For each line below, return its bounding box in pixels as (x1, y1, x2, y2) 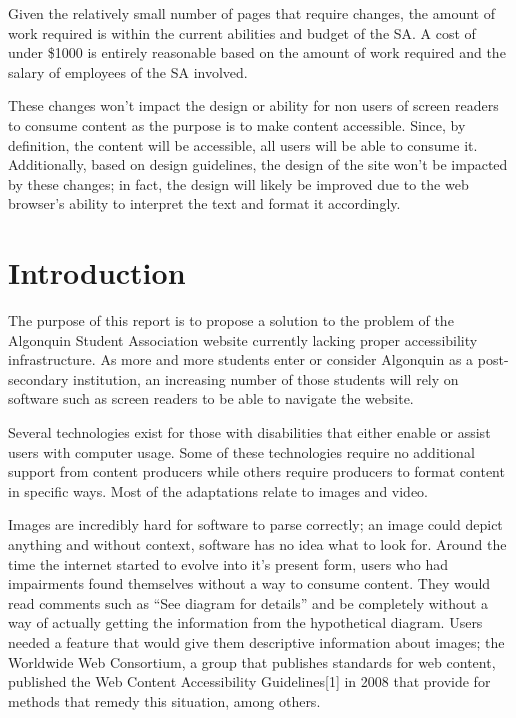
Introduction (8, 252, 186, 293)
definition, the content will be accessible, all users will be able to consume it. (8, 134, 478, 155)
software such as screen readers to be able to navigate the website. (8, 388, 414, 409)
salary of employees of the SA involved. (8, 61, 248, 82)
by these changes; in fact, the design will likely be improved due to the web (8, 173, 469, 194)
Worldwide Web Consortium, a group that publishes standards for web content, (8, 651, 496, 672)
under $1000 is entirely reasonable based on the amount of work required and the (8, 42, 506, 63)
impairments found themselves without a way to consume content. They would (8, 573, 491, 594)
